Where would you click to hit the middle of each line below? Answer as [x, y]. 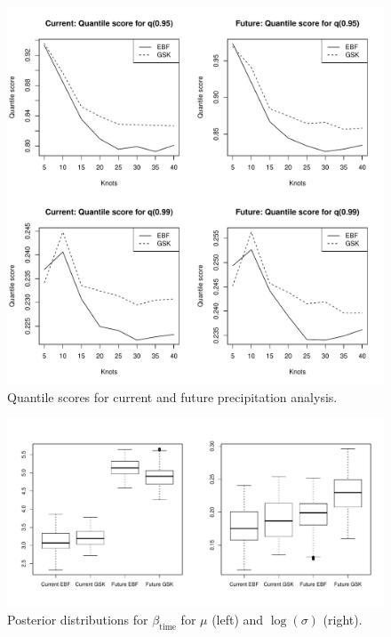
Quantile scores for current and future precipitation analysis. [172, 396]
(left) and [238, 619]
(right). [343, 619]
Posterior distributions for [78, 619]
